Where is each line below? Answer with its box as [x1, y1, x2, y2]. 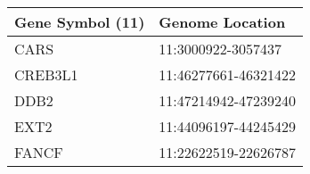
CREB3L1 [14, 64, 78, 85]
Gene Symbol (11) [14, 12, 145, 32]
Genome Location [159, 12, 286, 32]
